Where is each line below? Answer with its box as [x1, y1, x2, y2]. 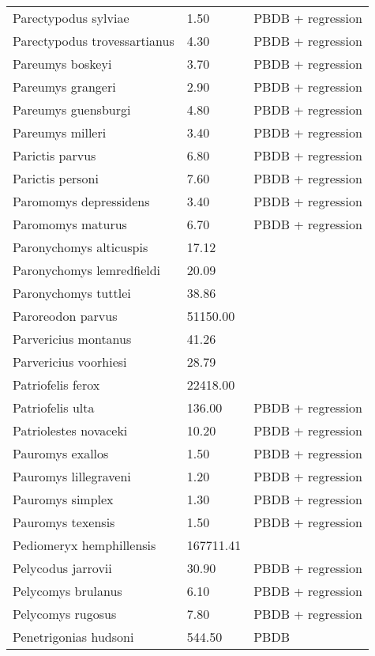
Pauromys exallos [13, 444, 109, 462]
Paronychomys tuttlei [13, 284, 131, 302]
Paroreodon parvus [13, 307, 118, 325]
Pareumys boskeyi [13, 55, 112, 73]
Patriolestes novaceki [13, 421, 128, 439]
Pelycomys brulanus [13, 582, 122, 600]
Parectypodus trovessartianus [13, 32, 174, 50]
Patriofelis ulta [13, 398, 95, 417]
